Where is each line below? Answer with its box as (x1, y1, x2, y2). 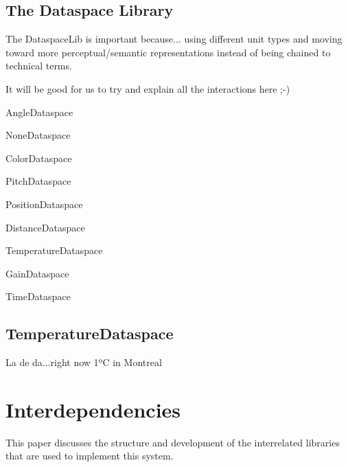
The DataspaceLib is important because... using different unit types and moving (5, 32, 343, 46)
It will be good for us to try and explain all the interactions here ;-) (5, 81, 290, 95)
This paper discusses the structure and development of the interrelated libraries (5, 435, 340, 449)
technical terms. (5, 58, 72, 73)
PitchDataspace (5, 174, 71, 188)
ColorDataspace (5, 150, 72, 165)
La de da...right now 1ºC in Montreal (5, 355, 162, 369)
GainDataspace (5, 266, 69, 280)
